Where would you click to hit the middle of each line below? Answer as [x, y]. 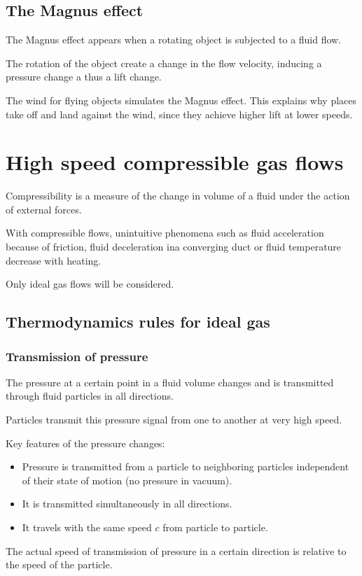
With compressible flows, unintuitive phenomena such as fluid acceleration [165, 233]
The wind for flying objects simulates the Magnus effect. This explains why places [181, 100]
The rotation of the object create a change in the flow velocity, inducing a [164, 63]
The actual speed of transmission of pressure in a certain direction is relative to [176, 550]
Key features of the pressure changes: [85, 443]
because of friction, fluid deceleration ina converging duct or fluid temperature [174, 247]
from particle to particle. [215, 527]
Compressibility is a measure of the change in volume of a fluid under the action [178, 196]
